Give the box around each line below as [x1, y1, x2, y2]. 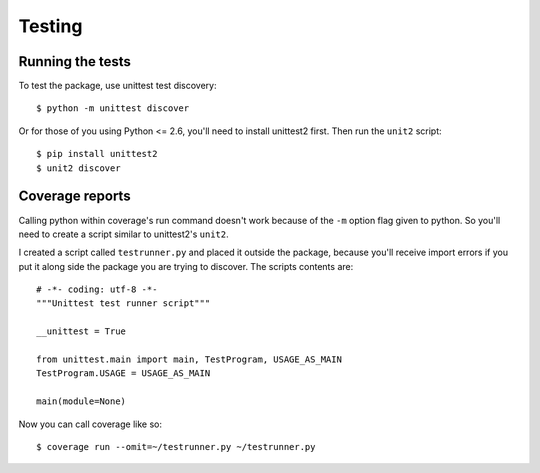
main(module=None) [36, 396, 127, 407]
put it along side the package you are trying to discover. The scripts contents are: [18, 260, 354, 272]
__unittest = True [36, 326, 127, 337]
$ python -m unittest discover [36, 103, 190, 114]
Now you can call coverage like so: [18, 418, 162, 430]
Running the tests [18, 53, 132, 70]
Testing [18, 15, 83, 37]
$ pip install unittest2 [36, 148, 158, 160]
